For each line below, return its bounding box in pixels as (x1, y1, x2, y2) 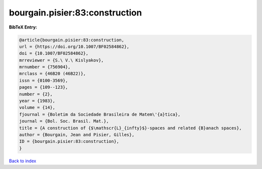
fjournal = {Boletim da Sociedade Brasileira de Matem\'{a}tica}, (19, 111, 180, 117)
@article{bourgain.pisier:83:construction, (19, 37, 125, 43)
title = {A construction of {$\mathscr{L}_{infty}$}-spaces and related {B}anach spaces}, (19, 125, 242, 131)
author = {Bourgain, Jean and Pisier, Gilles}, (19, 132, 134, 138)
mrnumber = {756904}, (19, 64, 71, 70)
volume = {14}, (19, 105, 55, 110)
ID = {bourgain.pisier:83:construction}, (19, 138, 119, 144)
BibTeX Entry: (9, 24, 37, 30)
